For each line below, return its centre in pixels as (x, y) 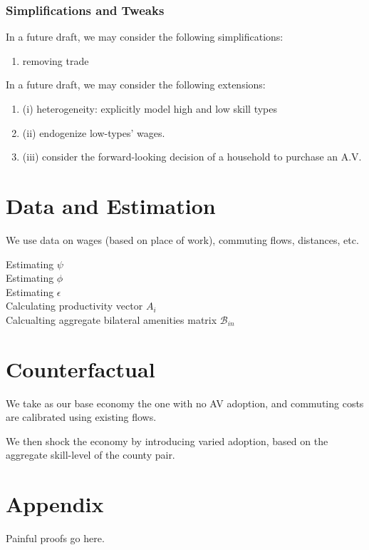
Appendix (55, 504)
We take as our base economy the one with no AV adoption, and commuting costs (185, 403)
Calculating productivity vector (74, 306)
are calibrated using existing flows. (81, 417)
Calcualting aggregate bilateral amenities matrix (111, 319)
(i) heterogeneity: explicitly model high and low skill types (150, 108)
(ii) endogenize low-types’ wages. (94, 132)
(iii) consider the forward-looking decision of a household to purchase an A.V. (192, 157)
